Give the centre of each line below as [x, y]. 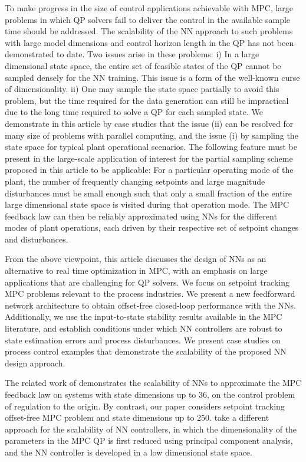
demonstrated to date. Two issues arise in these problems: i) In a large [132, 54]
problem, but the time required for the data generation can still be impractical [147, 100]
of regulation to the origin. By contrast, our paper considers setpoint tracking [145, 406]
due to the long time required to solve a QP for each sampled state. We [134, 112]
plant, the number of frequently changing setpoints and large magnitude [135, 181]
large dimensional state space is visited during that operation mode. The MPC [147, 204]
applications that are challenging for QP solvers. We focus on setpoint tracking [147, 282]
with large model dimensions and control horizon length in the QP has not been [149, 42]
